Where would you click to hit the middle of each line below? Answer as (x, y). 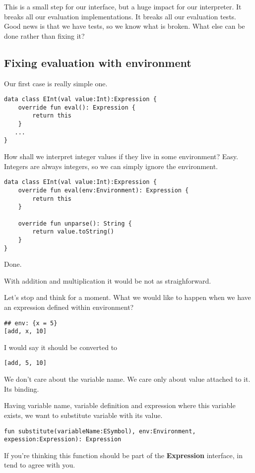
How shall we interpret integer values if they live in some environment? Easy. (121, 156)
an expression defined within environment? (69, 307)
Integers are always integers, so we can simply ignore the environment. (111, 166)
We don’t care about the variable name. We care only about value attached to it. (127, 379)
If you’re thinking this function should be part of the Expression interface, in (124, 455)
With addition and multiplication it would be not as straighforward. (108, 280)
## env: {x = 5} (31, 323)
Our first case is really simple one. (56, 83)
